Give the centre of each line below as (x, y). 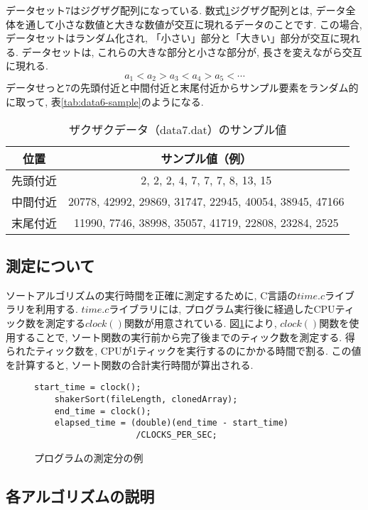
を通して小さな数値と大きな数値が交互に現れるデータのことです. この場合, (189, 24)
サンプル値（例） (206, 158)
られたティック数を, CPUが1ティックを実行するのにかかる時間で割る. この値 (184, 351)
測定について (50, 265)
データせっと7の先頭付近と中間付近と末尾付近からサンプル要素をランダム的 (182, 88)
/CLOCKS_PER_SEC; (177, 435)
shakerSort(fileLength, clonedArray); (146, 400)
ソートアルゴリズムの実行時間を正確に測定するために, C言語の (152, 295)
